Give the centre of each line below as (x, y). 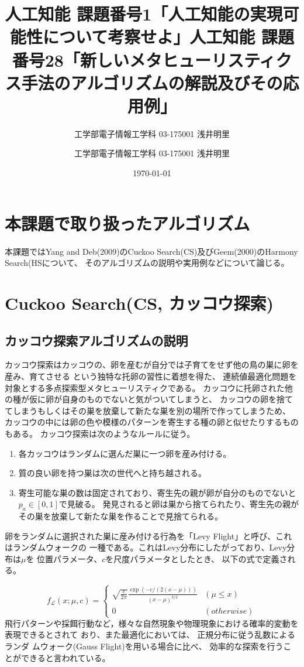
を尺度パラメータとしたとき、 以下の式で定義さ (196, 558)
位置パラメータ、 (70, 558)
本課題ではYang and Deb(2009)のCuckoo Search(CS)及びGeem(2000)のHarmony (151, 251)
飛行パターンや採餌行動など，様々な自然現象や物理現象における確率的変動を (152, 623)
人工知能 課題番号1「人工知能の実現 (144, 14)
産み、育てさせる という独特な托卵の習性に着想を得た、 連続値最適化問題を (151, 376)
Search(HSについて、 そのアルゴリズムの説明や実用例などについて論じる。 (147, 263)
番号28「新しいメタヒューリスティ (144, 59)
